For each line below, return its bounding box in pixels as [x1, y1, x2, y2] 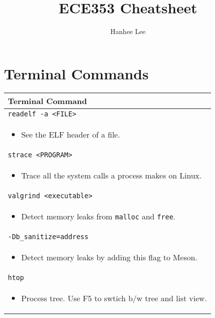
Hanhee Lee [110, 26, 146, 36]
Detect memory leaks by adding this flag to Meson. [21, 251, 198, 263]
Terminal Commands [4, 63, 149, 83]
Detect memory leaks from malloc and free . [21, 210, 176, 222]
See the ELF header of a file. [21, 128, 120, 140]
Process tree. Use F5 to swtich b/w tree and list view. [21, 292, 207, 304]
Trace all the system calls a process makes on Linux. [21, 169, 202, 181]
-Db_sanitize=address [8, 232, 89, 241]
